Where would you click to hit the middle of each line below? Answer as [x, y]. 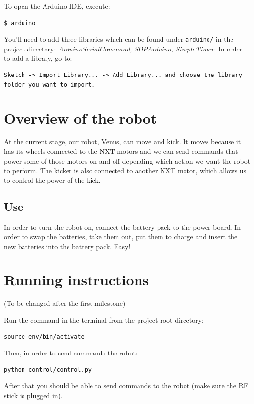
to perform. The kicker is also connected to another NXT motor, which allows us [125, 170]
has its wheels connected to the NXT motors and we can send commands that [121, 151]
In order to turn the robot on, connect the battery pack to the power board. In [123, 227]
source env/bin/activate [44, 337]
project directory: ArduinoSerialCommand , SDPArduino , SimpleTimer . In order [123, 48]
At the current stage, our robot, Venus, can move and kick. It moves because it [123, 141]
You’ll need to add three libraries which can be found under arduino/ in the [119, 39]
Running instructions [77, 280]
